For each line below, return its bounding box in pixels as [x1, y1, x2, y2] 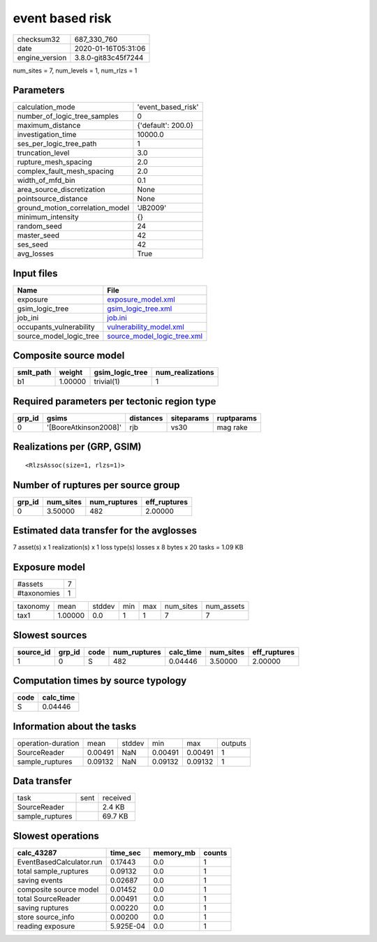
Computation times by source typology [13, 675, 187, 687]
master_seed [17, 230, 59, 240]
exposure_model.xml [107, 294, 176, 304]
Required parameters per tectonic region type [13, 395, 216, 407]
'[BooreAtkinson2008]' [46, 422, 122, 432]
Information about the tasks [13, 720, 137, 733]
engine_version [17, 52, 67, 62]
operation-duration [17, 738, 80, 748]
